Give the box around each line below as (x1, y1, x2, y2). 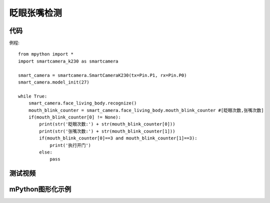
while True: (18, 93, 47, 99)
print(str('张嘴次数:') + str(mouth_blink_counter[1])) (39, 128, 175, 134)
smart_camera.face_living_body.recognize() (28, 100, 137, 106)
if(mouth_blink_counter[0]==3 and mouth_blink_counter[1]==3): (39, 135, 197, 141)
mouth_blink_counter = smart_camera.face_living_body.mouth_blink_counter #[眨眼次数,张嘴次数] (28, 107, 264, 113)
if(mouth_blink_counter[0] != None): (28, 114, 121, 120)
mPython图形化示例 (9, 185, 71, 193)
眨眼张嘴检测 (9, 7, 62, 18)
